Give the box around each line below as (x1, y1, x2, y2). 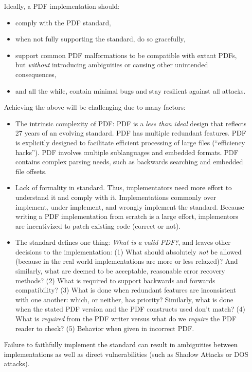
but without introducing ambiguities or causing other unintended (15, 59, 208, 70)
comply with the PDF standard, (15, 17, 111, 27)
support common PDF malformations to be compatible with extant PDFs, (15, 50, 237, 60)
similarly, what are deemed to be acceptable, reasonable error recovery (15, 266, 225, 276)
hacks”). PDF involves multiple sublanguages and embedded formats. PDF (15, 147, 238, 157)
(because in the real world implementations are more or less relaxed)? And (15, 256, 238, 266)
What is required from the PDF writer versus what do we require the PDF (15, 313, 236, 324)
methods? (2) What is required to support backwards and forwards (15, 275, 216, 285)
